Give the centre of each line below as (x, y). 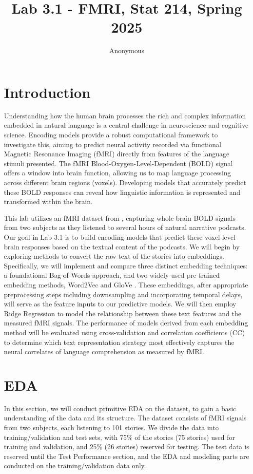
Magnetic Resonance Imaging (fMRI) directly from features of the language (117, 154)
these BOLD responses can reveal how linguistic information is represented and (122, 192)
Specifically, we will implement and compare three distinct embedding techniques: (126, 265)
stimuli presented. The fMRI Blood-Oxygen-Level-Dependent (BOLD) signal (118, 163)
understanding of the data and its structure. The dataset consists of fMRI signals (125, 418)
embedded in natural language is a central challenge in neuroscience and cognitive (126, 125)
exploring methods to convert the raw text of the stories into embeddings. (114, 256)
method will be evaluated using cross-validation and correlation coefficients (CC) (125, 332)
